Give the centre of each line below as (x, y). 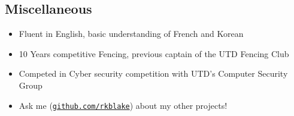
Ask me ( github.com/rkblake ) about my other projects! (123, 105)
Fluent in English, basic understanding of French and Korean (131, 34)
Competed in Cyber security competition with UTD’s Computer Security (153, 73)
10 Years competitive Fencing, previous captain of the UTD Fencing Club (154, 53)
